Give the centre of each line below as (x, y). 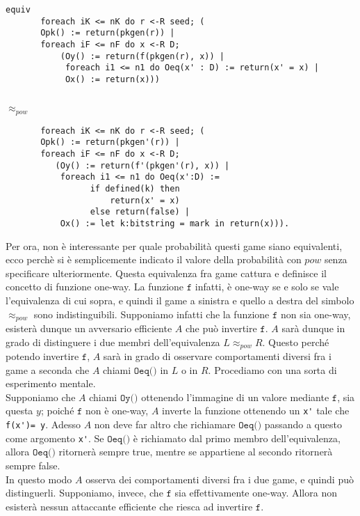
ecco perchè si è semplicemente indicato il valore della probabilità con (154, 259)
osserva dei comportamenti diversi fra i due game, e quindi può (220, 479)
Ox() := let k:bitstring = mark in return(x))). (175, 223)
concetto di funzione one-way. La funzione (95, 287)
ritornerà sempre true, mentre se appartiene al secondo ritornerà (196, 452)
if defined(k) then (135, 188)
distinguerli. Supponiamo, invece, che (84, 493)
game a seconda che (48, 369)
